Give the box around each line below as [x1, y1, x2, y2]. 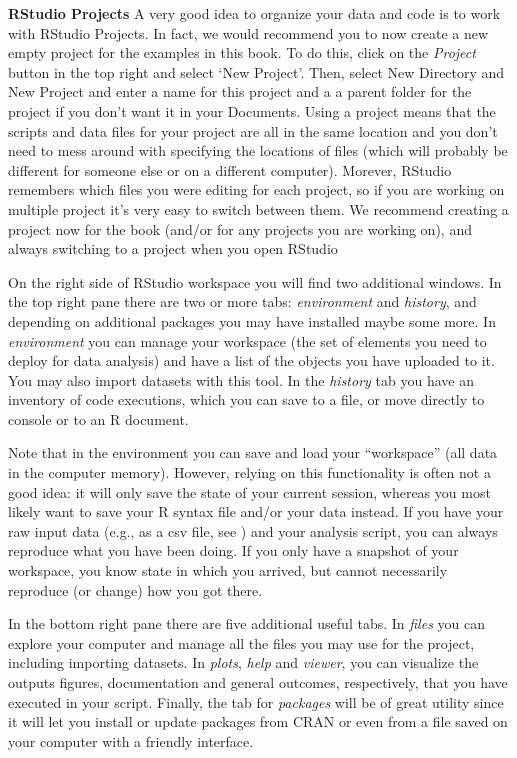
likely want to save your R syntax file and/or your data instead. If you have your [8, 501, 504, 522]
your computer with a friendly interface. [8, 730, 254, 751]
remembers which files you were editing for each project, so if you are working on [8, 179, 505, 200]
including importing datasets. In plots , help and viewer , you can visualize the [8, 652, 479, 673]
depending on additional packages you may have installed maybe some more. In [8, 310, 496, 331]
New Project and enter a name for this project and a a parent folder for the [8, 81, 472, 102]
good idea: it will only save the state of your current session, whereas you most [8, 481, 491, 502]
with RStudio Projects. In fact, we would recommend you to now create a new [8, 22, 489, 43]
